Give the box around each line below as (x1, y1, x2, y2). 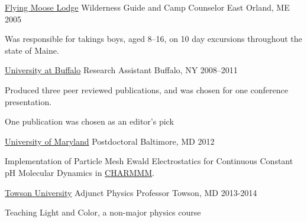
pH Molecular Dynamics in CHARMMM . (5, 166, 154, 178)
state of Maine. (5, 44, 59, 56)
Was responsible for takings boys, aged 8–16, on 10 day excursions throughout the (5, 32, 302, 45)
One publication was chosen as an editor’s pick (5, 115, 174, 128)
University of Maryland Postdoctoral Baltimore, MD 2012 (5, 135, 215, 147)
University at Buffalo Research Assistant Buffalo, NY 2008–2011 (5, 64, 238, 76)
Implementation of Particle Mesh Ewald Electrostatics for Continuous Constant (5, 155, 293, 167)
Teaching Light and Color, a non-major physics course (5, 206, 201, 218)
